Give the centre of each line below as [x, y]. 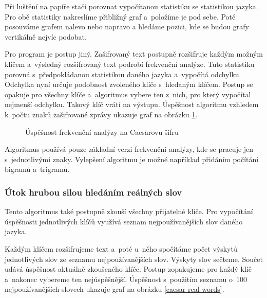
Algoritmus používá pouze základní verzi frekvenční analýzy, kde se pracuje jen [129, 149]
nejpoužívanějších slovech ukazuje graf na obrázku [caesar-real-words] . [115, 289]
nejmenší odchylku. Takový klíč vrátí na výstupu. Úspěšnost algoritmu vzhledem [132, 104]
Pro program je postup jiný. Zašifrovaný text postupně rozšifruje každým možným [134, 54]
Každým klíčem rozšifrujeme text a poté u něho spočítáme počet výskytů [121, 248]
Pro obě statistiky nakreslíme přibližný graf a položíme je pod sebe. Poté [120, 16]
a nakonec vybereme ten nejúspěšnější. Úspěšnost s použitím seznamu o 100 [126, 279]
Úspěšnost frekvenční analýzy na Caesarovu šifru [102, 132]
